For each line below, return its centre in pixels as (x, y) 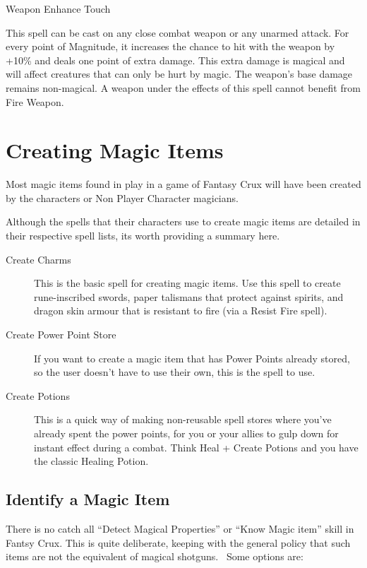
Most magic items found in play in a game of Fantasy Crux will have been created (183, 184)
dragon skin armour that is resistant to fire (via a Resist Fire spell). (181, 310)
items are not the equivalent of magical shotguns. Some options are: (155, 556)
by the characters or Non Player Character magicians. (122, 197)
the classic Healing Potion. (91, 461)
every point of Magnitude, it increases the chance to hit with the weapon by (170, 46)
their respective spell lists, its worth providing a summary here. (143, 236)
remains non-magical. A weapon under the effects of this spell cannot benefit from (183, 87)
